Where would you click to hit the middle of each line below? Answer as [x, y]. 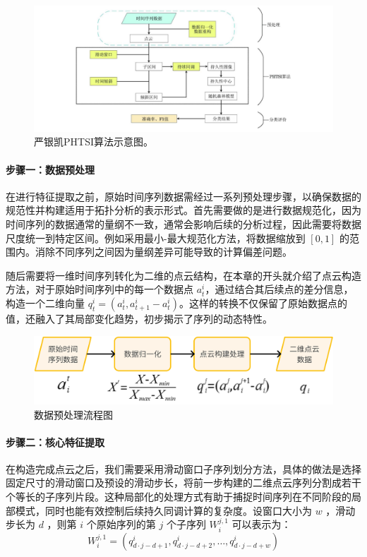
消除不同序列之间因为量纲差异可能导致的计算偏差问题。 [163, 252]
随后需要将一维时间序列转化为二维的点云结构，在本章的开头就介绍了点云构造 [183, 275]
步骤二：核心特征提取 [55, 442]
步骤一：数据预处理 [50, 169]
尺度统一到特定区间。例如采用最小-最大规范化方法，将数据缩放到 [156, 238]
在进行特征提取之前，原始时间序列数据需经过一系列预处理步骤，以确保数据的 [183, 196]
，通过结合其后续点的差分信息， [279, 289]
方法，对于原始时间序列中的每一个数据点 [100, 289]
